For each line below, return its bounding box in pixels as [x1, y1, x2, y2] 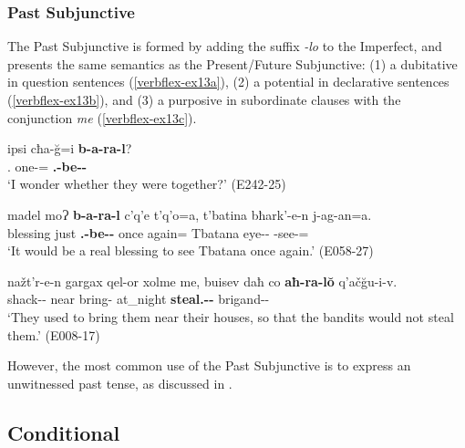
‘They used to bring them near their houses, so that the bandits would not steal [7, 307, 454, 326]
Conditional [7, 418, 120, 446]
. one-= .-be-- [7, 156, 88, 175]
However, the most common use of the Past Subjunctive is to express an [7, 356, 411, 375]
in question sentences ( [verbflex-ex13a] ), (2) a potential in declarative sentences [7, 72, 449, 91]
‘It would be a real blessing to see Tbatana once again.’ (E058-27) [7, 241, 374, 260]
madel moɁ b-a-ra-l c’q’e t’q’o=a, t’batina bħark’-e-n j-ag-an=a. [7, 204, 372, 224]
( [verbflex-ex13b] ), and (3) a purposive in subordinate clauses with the [7, 90, 401, 109]
